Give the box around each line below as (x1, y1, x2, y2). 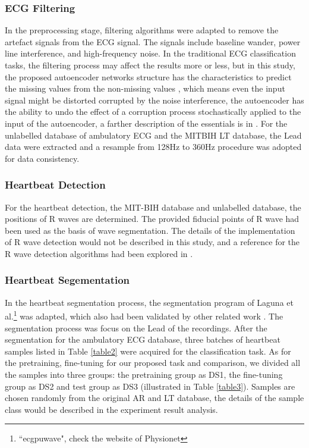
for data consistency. (5, 152, 80, 164)
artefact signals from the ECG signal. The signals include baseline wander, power (5, 35, 301, 48)
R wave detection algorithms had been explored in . (5, 247, 193, 259)
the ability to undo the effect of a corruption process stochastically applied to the (5, 105, 301, 118)
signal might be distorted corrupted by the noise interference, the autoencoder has (5, 93, 304, 106)
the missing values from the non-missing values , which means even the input (5, 82, 285, 95)
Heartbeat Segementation (5, 272, 130, 287)
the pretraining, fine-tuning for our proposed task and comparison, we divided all (5, 356, 301, 369)
